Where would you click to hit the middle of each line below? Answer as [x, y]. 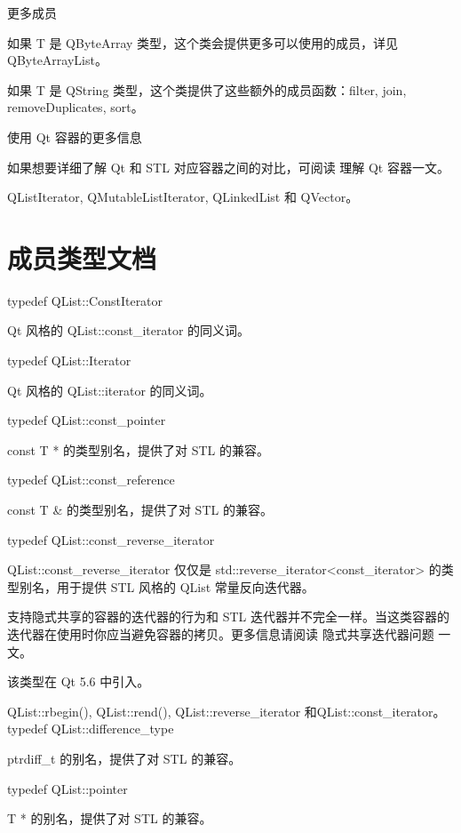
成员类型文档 [82, 257]
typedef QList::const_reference [91, 480]
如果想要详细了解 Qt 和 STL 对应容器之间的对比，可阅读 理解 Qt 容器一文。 [228, 167]
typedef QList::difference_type [91, 729]
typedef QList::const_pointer [87, 420]
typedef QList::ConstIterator [85, 300]
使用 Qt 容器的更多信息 [75, 136]
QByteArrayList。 [57, 60]
